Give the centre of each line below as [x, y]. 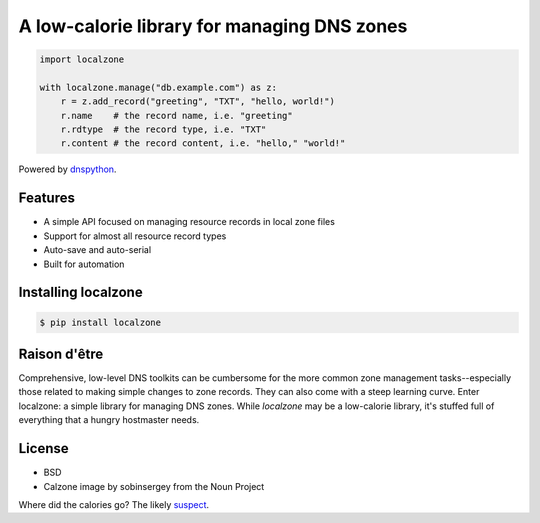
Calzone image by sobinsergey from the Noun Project [154, 486]
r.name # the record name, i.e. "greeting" [177, 115]
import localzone [82, 59]
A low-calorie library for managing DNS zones [213, 26]
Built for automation [84, 264]
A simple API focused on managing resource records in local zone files [189, 222]
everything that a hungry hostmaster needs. [109, 420]
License [43, 448]
